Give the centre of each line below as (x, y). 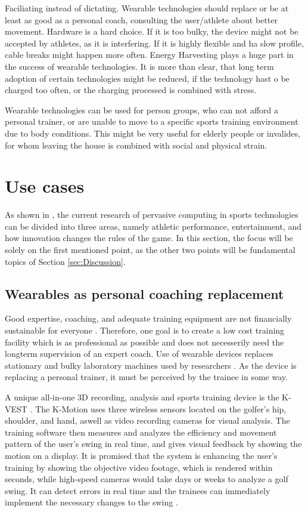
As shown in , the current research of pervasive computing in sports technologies (152, 215)
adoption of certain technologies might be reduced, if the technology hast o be (147, 78)
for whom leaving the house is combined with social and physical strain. (136, 145)
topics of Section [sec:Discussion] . (65, 261)
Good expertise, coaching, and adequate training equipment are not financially (148, 318)
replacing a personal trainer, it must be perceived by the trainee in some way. (146, 377)
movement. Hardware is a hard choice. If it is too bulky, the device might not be (152, 31)
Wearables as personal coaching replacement (144, 293)
